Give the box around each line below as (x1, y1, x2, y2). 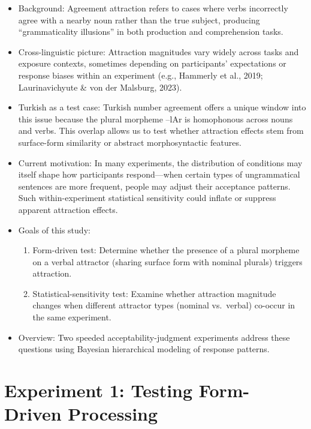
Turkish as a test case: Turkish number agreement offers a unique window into (18, 101, 306, 113)
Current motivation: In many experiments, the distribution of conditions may (18, 156, 303, 169)
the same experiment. (32, 311, 111, 323)
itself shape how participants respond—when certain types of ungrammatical (18, 168, 300, 181)
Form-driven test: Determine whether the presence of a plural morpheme (32, 244, 300, 256)
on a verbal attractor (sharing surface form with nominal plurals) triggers (32, 255, 303, 268)
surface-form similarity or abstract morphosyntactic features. (18, 136, 241, 148)
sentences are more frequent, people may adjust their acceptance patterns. (18, 179, 291, 192)
